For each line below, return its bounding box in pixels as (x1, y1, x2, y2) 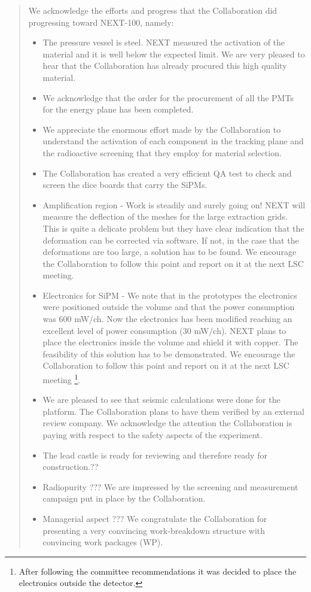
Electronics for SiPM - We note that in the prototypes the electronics (42, 289, 297, 301)
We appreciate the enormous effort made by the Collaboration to (42, 123, 281, 135)
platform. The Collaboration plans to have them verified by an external (42, 405, 304, 417)
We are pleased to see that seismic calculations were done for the (42, 393, 280, 406)
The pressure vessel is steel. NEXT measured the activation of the (42, 36, 285, 48)
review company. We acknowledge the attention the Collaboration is (42, 417, 292, 429)
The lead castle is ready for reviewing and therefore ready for (42, 448, 267, 461)
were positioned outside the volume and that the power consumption (42, 300, 295, 313)
